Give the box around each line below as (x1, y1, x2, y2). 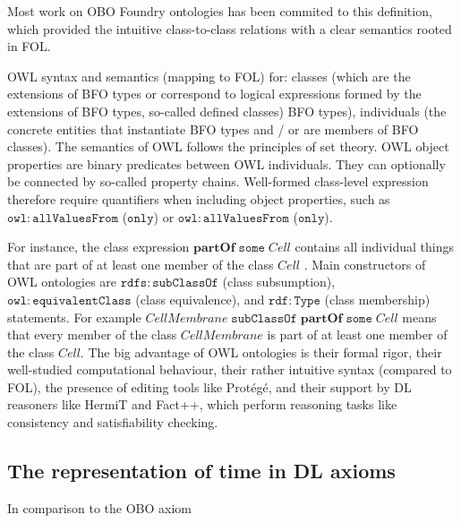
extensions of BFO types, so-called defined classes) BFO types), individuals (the (7, 101, 447, 120)
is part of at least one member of (267, 325, 448, 344)
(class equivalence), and (135, 289, 265, 308)
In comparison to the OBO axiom (7, 498, 192, 517)
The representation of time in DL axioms (7, 457, 396, 484)
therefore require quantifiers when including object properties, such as (7, 189, 390, 208)
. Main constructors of (303, 254, 426, 273)
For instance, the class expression (7, 237, 190, 256)
